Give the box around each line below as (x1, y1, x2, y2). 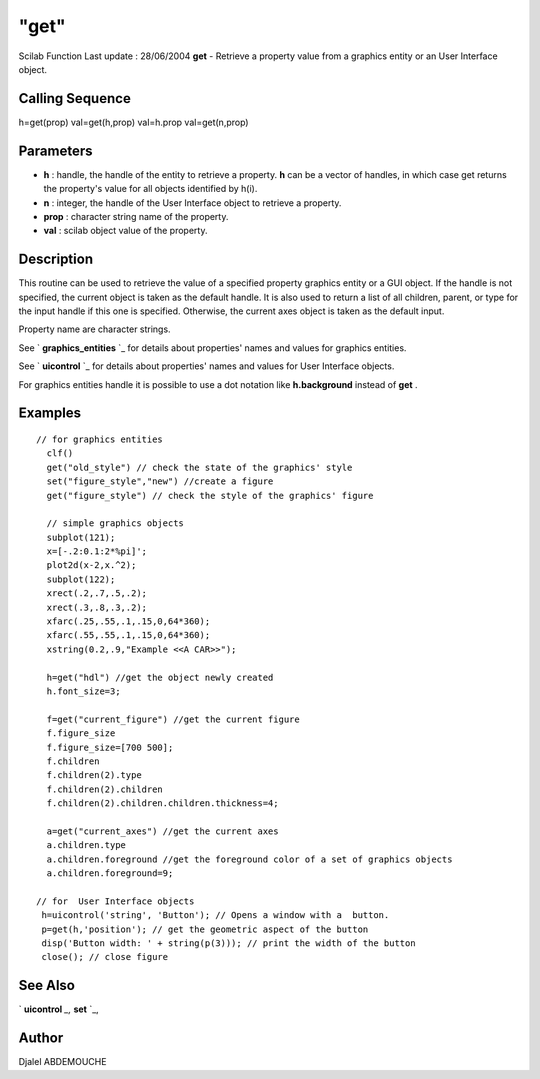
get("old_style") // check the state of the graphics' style (46, 461, 353, 473)
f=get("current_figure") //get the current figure (46, 713, 300, 725)
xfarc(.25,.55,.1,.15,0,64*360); (46, 616, 211, 627)
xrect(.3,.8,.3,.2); (46, 601, 148, 613)
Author (18, 1030, 64, 1047)
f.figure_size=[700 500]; (46, 741, 174, 753)
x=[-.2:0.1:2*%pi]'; (46, 546, 148, 557)
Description (18, 251, 94, 268)
